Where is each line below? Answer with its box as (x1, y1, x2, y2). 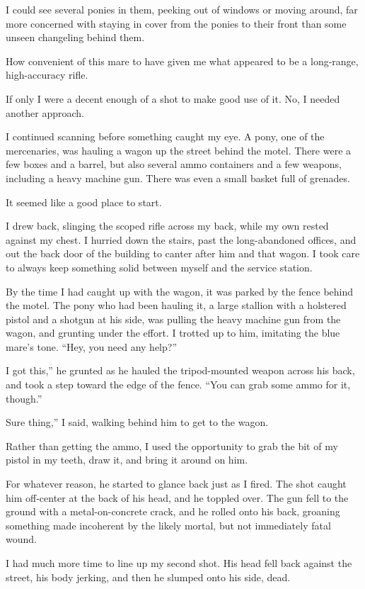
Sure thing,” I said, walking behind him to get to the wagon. (6, 415, 269, 430)
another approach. (6, 105, 84, 120)
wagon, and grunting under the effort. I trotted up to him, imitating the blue (6, 325, 340, 340)
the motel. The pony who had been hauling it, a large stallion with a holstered (6, 298, 347, 313)
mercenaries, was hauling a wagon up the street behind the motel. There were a (6, 142, 352, 157)
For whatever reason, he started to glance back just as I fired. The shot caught (6, 476, 347, 491)
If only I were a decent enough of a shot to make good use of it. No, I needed (6, 91, 340, 106)
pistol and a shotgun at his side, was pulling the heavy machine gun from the (6, 311, 341, 326)
